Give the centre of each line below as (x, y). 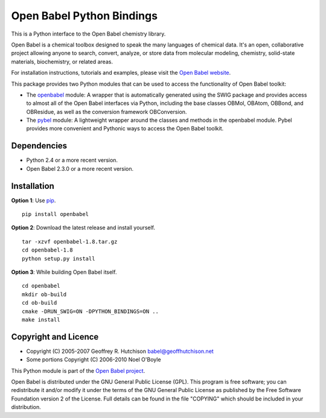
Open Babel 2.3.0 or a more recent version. (80, 168)
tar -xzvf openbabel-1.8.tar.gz (70, 242)
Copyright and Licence (55, 337)
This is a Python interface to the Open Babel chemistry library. (88, 34)
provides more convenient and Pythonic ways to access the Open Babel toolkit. (125, 128)
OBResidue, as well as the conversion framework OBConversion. (107, 112)
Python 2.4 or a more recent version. (72, 160)
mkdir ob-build (44, 294)
